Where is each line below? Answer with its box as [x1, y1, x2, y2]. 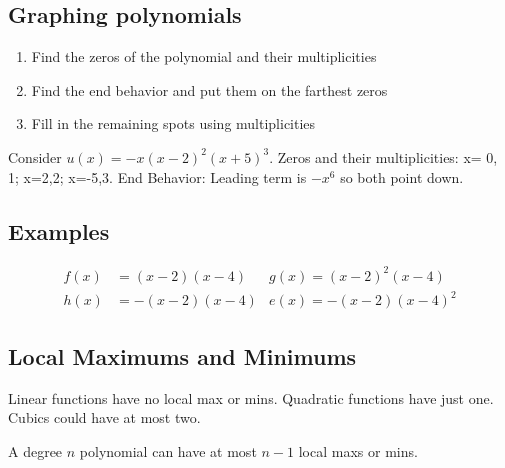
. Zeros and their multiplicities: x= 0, [269, 146, 498, 167]
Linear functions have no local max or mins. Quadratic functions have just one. [8, 387, 494, 408]
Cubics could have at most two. [8, 407, 201, 428]
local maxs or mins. [298, 440, 418, 461]
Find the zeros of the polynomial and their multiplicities [31, 46, 377, 67]
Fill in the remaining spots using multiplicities [31, 113, 316, 134]
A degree [8, 440, 63, 461]
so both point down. [340, 166, 464, 187]
